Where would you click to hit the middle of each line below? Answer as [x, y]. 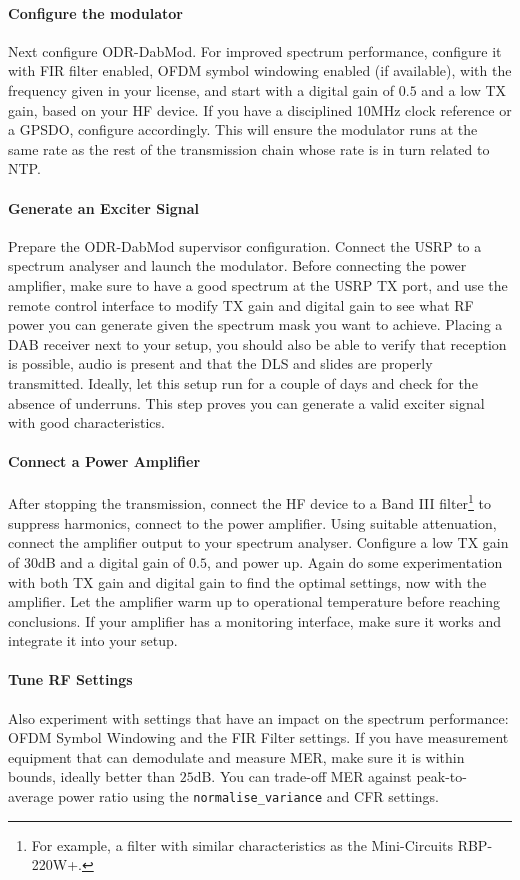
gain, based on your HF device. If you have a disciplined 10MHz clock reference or [260, 109]
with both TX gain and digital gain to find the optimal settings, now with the [247, 581]
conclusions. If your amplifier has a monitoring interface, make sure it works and [254, 620]
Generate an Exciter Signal [103, 207]
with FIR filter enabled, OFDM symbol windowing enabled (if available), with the [260, 70]
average [31, 796]
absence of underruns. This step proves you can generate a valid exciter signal [246, 402]
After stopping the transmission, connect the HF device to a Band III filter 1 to [250, 502]
